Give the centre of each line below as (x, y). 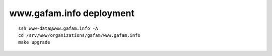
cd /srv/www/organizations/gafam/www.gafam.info (79, 35)
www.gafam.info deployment (72, 13)
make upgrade (34, 42)
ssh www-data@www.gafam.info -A (58, 28)
